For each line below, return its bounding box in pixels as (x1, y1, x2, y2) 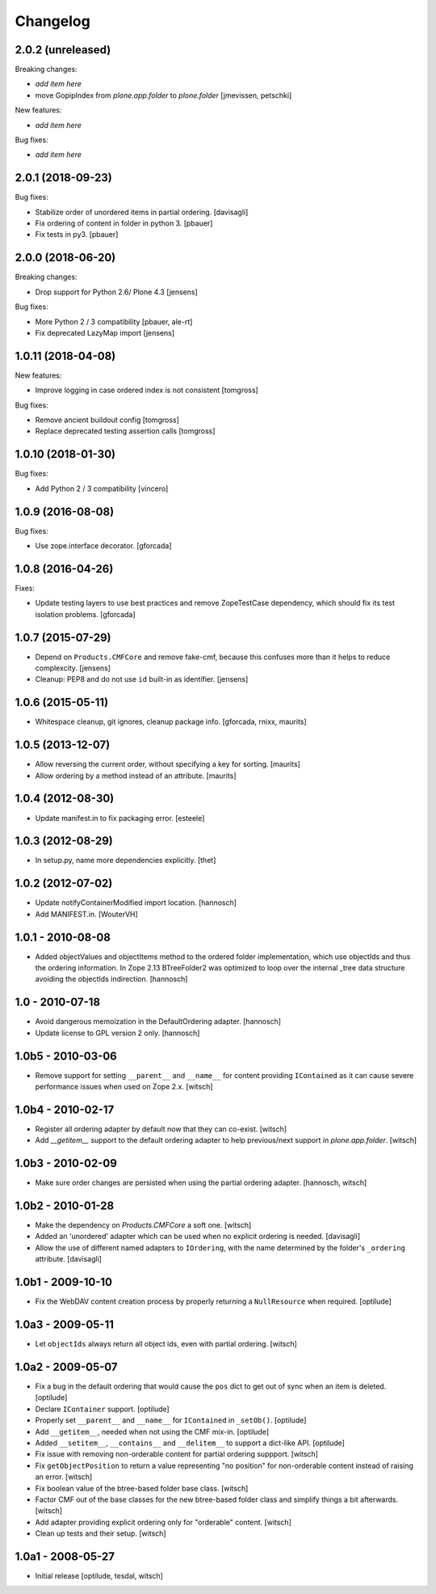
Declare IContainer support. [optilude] (35, 1404, 170, 1414)
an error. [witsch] (35, 1472, 93, 1482)
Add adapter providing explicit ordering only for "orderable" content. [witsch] (35, 1517, 292, 1527)
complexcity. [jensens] (35, 663, 111, 673)
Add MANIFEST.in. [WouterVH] (35, 909, 139, 919)
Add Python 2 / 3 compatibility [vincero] (35, 484, 169, 493)
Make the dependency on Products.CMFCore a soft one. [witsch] (35, 1220, 252, 1230)
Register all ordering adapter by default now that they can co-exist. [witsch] (35, 1124, 287, 1134)
